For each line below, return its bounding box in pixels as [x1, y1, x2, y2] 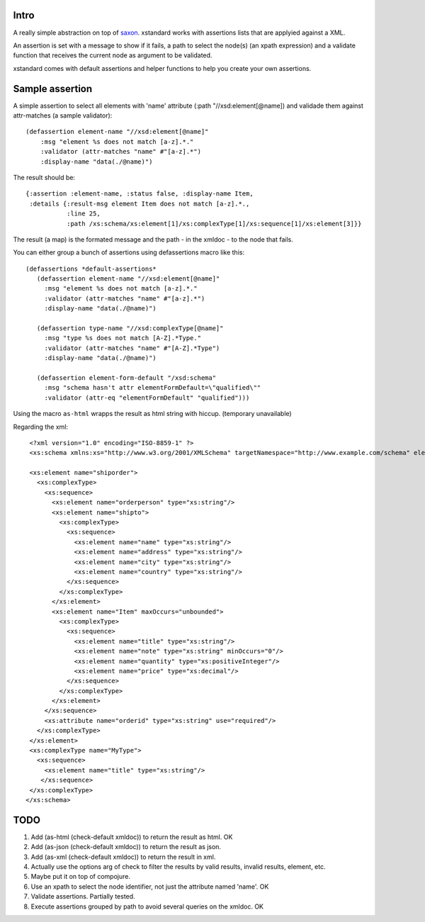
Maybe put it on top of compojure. [30, 872, 131, 881]
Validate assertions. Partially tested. [30, 892, 135, 901]
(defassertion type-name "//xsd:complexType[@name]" [36, 325, 224, 332]
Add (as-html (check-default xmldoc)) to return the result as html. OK [30, 833, 233, 841]
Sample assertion [13, 82, 93, 95]
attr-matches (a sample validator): [13, 111, 113, 120]
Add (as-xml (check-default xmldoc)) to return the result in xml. [30, 853, 216, 861]
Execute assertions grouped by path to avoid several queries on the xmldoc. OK [30, 902, 264, 911]
